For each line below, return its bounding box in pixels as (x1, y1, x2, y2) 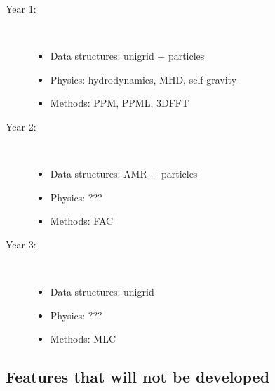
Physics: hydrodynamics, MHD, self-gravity (50, 72, 237, 86)
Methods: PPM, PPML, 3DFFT (50, 95, 189, 110)
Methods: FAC (50, 213, 114, 228)
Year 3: (6, 237, 36, 251)
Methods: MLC (50, 331, 116, 346)
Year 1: (6, 1, 36, 15)
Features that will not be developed (6, 366, 270, 387)
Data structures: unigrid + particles (50, 48, 205, 63)
